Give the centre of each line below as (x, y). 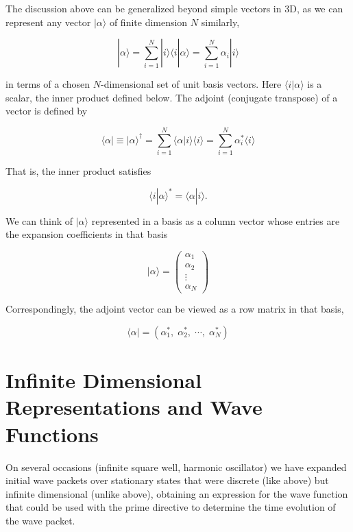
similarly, (220, 22)
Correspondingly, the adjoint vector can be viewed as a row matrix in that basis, (175, 309)
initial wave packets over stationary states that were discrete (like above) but (167, 480)
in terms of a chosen (48, 84)
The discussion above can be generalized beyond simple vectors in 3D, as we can (174, 8)
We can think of (39, 220)
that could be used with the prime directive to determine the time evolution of (171, 507)
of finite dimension (148, 22)
